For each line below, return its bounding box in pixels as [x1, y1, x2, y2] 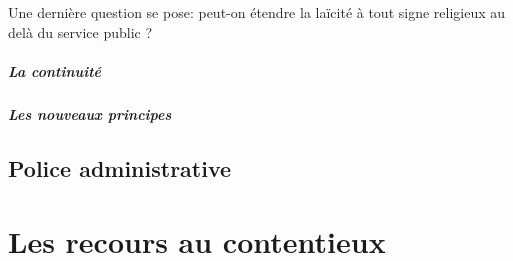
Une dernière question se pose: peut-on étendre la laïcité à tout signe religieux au [8, 2, 506, 22]
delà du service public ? [8, 21, 153, 42]
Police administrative [8, 152, 232, 183]
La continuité [8, 60, 102, 81]
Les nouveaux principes [8, 103, 172, 124]
